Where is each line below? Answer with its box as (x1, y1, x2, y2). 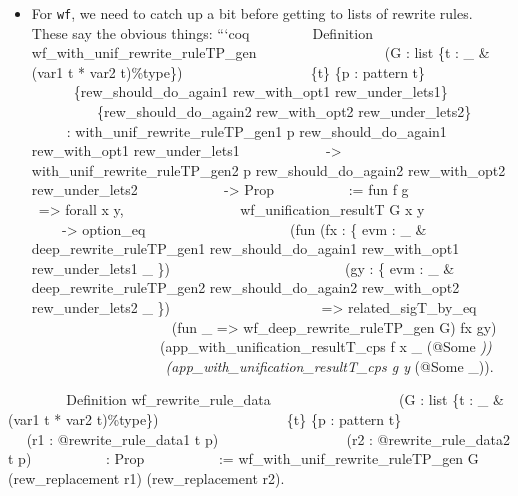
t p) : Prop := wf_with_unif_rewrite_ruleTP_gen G (8, 448, 479, 469)
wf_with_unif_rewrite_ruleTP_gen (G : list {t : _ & (31, 42, 490, 63)
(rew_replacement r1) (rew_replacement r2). (8, 467, 285, 488)
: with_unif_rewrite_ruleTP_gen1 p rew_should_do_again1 (66, 120, 447, 141)
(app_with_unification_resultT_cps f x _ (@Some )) (160, 336, 492, 357)
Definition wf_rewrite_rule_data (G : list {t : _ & (66, 389, 504, 410)
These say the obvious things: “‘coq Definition (31, 22, 373, 43)
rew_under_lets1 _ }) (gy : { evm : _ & (31, 257, 455, 278)
